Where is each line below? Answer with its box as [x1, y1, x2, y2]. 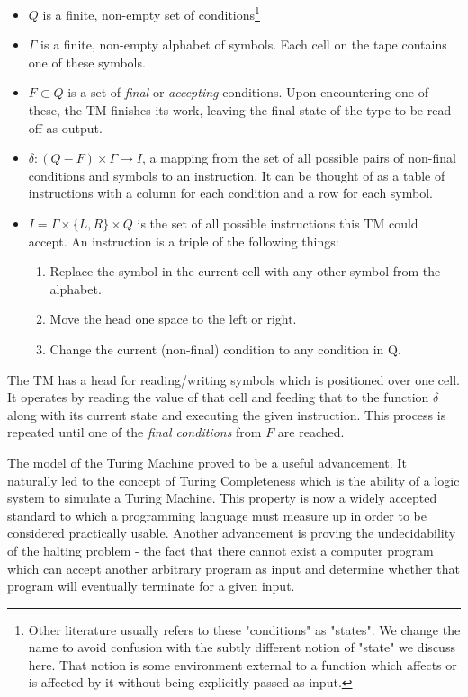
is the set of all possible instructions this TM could [137, 214, 418, 232]
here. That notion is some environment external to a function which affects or [28, 655, 457, 674]
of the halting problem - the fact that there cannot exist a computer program [7, 541, 434, 559]
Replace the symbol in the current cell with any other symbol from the [49, 262, 441, 281]
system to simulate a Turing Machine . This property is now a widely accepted [7, 488, 437, 507]
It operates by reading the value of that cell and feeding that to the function [7, 388, 429, 407]
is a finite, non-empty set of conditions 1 [42, 3, 260, 23]
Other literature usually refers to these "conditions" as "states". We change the [28, 620, 461, 639]
